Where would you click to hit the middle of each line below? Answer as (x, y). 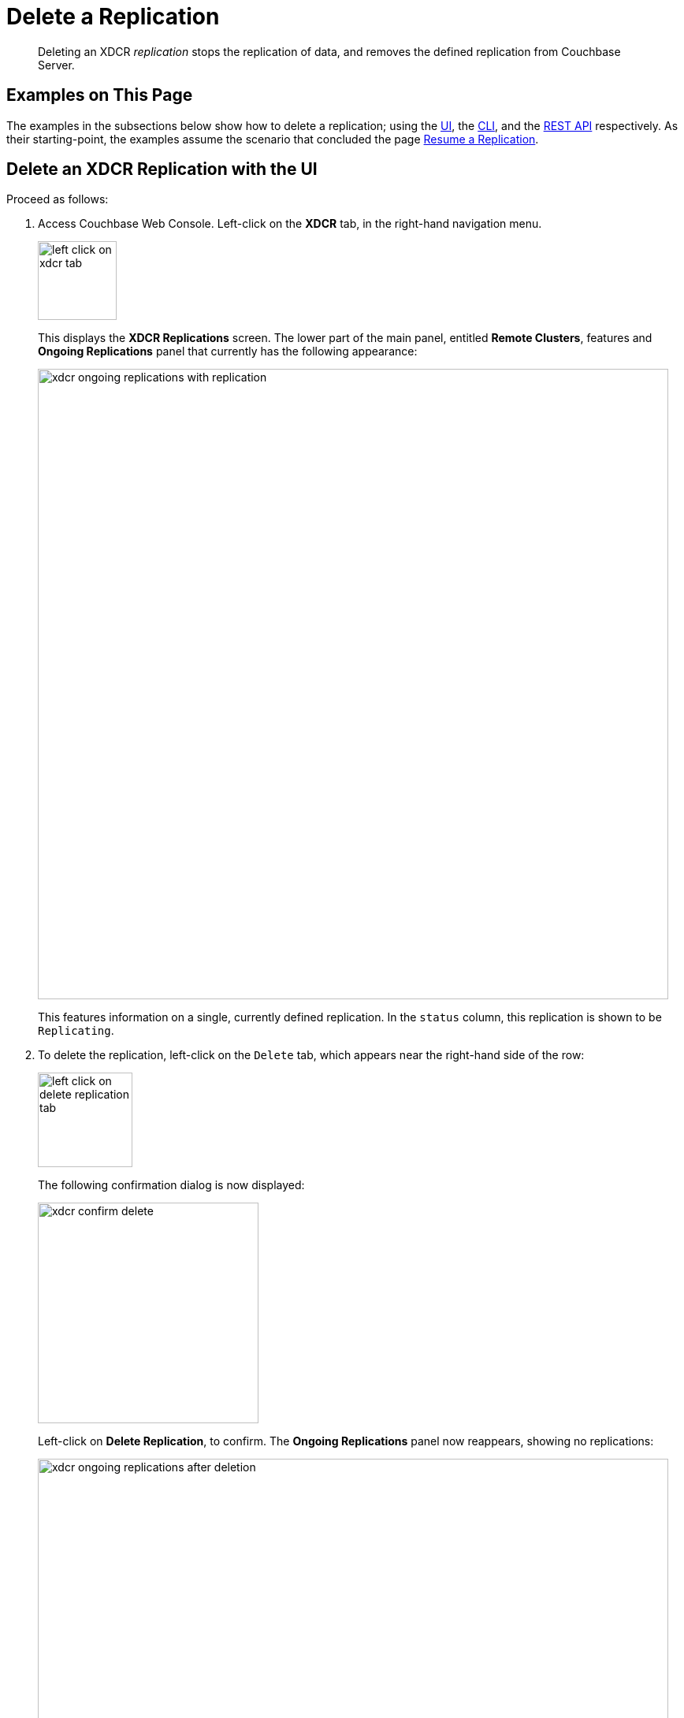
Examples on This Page (100, 95)
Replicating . (76, 1031)
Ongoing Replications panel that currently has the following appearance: (228, 351)
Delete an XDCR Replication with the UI (162, 169)
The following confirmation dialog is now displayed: (171, 1185)
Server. (56, 65)
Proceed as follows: (58, 199)
